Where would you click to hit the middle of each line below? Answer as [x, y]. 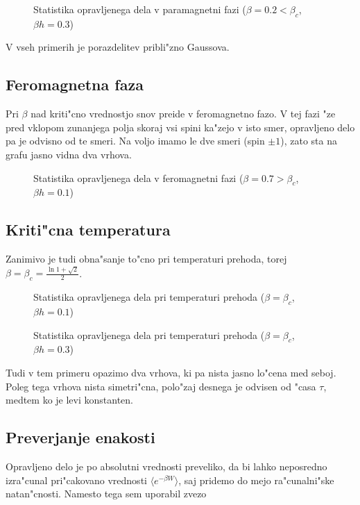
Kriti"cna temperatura [88, 230]
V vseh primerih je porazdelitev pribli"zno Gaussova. [118, 47]
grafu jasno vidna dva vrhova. [69, 154]
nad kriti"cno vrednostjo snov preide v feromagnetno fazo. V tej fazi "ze [183, 114]
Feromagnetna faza [75, 84]
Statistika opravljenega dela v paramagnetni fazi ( [140, 9]
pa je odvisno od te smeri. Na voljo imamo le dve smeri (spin [135, 141]
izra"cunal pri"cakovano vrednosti [76, 480]
